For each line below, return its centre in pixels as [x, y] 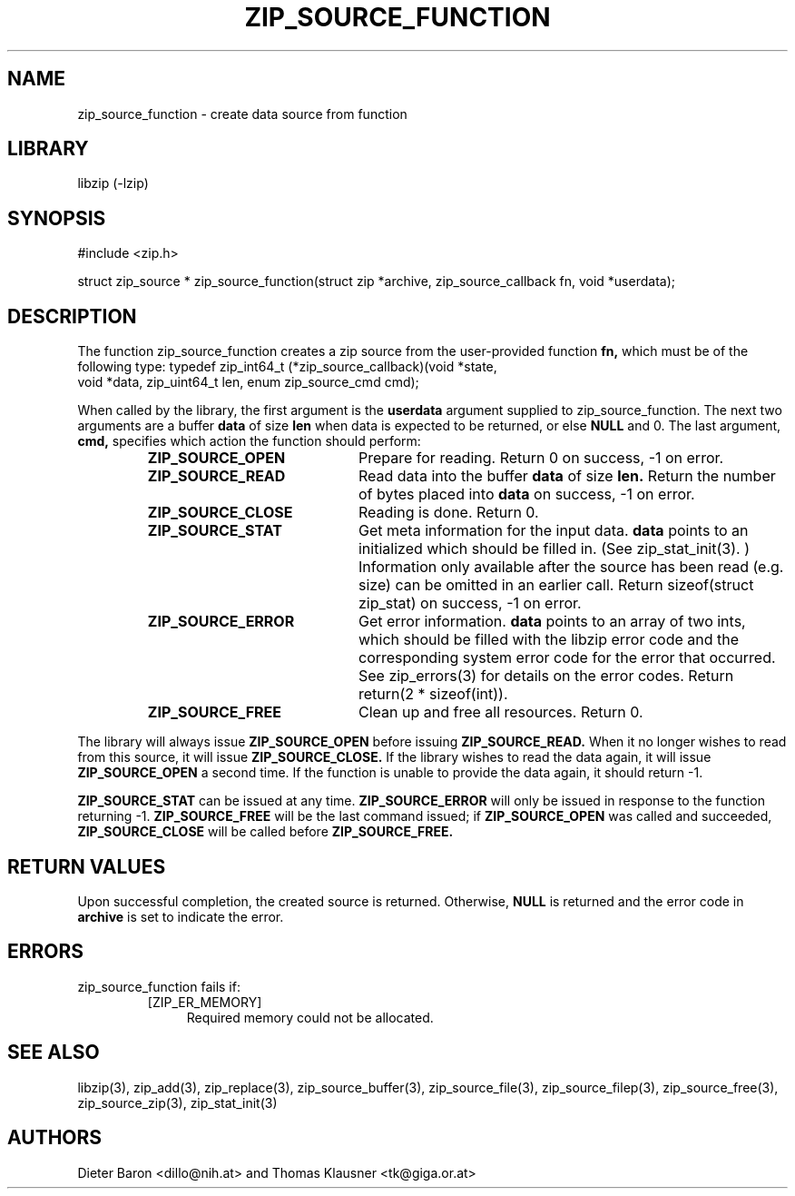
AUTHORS [55, 1138]
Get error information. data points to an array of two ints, [552, 622]
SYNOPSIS [57, 218]
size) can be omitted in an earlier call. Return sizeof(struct [556, 585]
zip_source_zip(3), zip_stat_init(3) [177, 1102]
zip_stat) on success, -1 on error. [470, 603]
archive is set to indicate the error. [181, 916]
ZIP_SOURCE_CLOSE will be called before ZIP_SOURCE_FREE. [265, 832]
